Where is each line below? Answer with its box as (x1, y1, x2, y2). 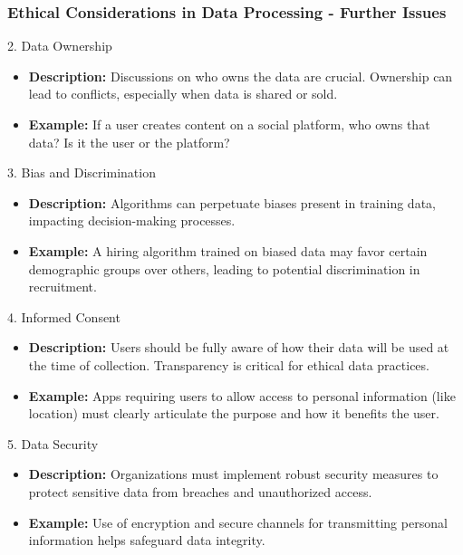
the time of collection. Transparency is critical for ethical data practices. (28, 355, 429, 374)
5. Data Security (7, 434, 99, 453)
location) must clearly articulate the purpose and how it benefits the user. (28, 404, 439, 423)
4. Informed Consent (7, 307, 121, 326)
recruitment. (28, 277, 97, 296)
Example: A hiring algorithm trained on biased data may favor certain (28, 241, 428, 260)
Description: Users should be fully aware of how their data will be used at (28, 338, 449, 357)
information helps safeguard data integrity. (28, 531, 265, 550)
